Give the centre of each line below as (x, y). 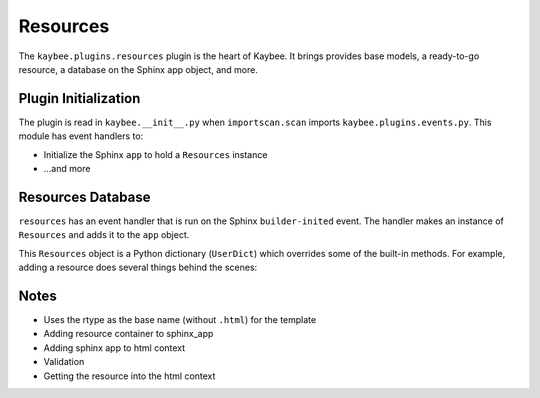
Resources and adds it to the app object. (104, 235)
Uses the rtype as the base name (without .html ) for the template (180, 319)
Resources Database (84, 196)
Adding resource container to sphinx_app (128, 334)
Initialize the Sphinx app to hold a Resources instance (155, 154)
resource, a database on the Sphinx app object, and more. (138, 69)
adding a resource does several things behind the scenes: (138, 267)
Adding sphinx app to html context (114, 347)
